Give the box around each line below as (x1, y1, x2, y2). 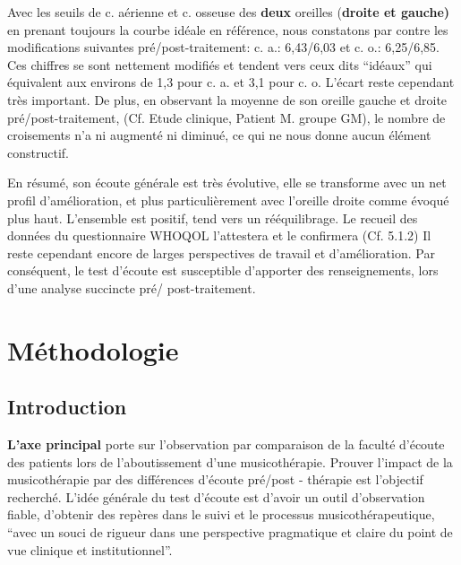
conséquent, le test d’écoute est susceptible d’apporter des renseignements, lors (7, 261, 439, 280)
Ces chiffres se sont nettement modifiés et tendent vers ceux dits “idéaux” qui (7, 55, 432, 74)
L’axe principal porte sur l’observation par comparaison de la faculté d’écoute (7, 435, 445, 454)
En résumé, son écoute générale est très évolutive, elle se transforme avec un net (7, 173, 447, 192)
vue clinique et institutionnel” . (7, 540, 173, 559)
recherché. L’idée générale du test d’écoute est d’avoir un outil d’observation (7, 487, 425, 506)
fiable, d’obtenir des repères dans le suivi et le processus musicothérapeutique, (7, 505, 435, 524)
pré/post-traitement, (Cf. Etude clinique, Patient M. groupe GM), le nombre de (7, 108, 446, 126)
